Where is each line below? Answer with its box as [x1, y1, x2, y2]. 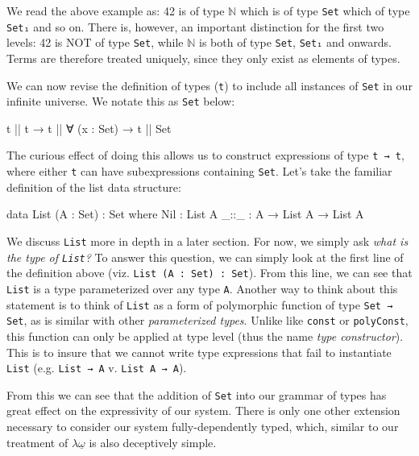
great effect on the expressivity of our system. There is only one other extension [6, 402, 400, 419]
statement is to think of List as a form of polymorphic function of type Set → [6, 296, 393, 313]
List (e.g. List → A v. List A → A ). [6, 359, 187, 376]
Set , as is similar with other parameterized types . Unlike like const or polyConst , [6, 312, 409, 329]
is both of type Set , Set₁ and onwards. [199, 34, 392, 51]
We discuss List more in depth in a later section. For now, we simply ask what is [6, 232, 409, 249]
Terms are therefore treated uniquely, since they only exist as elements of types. [6, 49, 400, 66]
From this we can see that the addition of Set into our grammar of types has [6, 386, 387, 403]
